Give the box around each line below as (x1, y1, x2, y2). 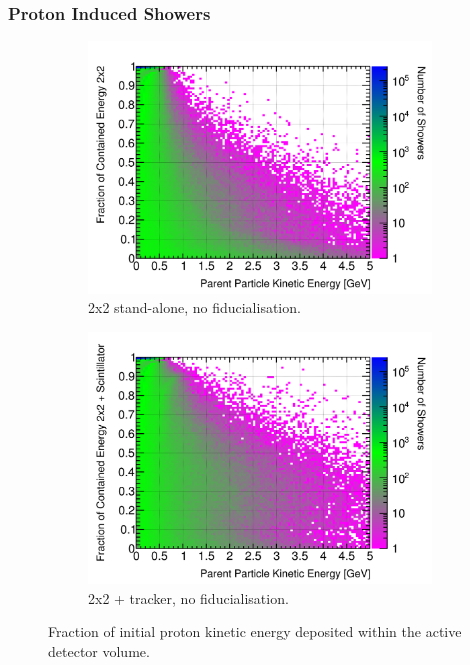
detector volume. (48, 640, 150, 661)
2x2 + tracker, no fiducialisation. (88, 587, 289, 608)
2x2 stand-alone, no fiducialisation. (88, 297, 301, 318)
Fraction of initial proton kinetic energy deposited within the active (48, 621, 462, 642)
